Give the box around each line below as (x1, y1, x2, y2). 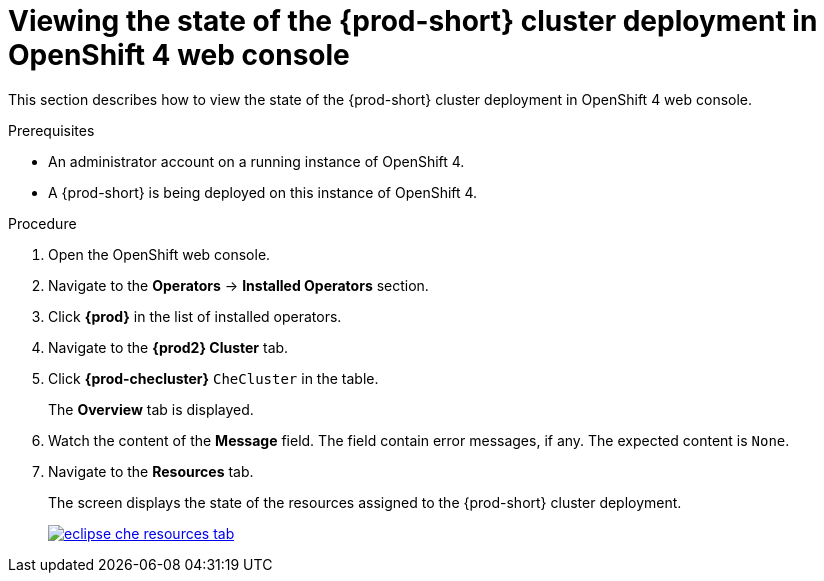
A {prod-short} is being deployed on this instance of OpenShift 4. (48, 183, 478, 201)
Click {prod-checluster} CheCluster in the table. (48, 369, 379, 387)
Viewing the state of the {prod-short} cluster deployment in (8, 4, 818, 38)
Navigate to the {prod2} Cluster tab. (48, 338, 289, 356)
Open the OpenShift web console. (48, 245, 271, 263)
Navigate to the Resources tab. (48, 462, 254, 480)
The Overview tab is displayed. (48, 400, 254, 418)
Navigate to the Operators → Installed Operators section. (48, 276, 429, 294)
